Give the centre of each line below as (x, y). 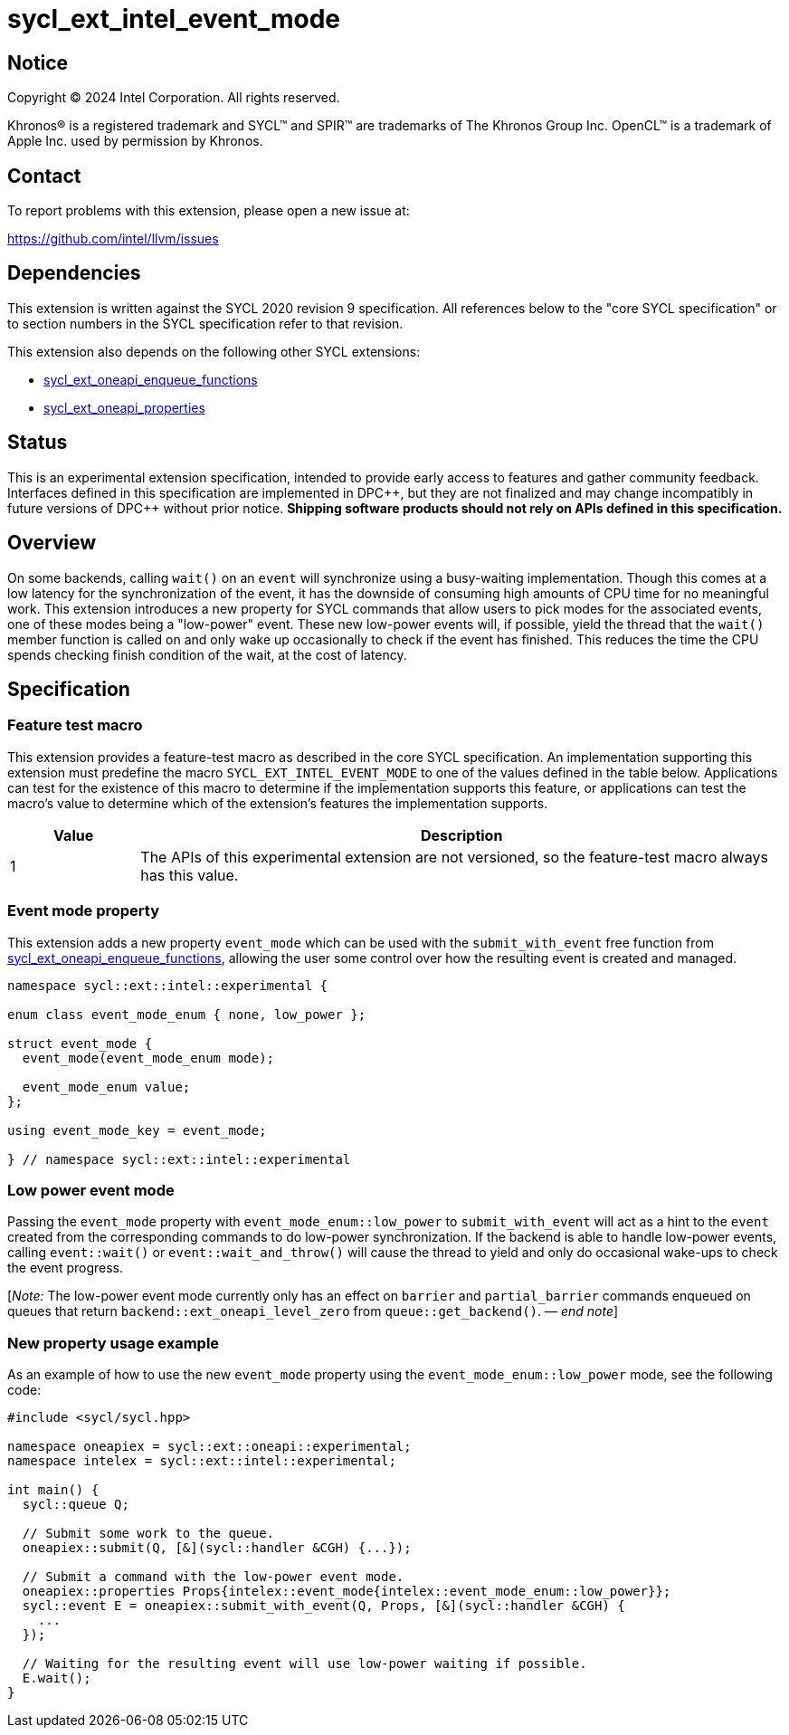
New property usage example (114, 1343)
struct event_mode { (80, 1043)
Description (461, 835)
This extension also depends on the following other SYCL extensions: (214, 351)
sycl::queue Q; (76, 1505)
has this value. (190, 875)
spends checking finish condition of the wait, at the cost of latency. (207, 654)
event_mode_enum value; (106, 1087)
